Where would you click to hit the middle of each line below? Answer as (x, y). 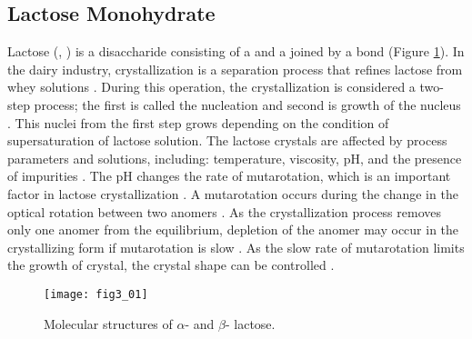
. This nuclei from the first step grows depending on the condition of (198, 122)
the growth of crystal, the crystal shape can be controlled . (171, 265)
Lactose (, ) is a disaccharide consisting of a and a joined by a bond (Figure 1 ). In (236, 51)
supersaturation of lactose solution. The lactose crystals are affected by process (227, 140)
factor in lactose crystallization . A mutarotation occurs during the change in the (233, 193)
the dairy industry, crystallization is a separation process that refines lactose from (235, 69)
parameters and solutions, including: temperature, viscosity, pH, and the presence (235, 158)
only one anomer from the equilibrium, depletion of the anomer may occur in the (233, 229)
